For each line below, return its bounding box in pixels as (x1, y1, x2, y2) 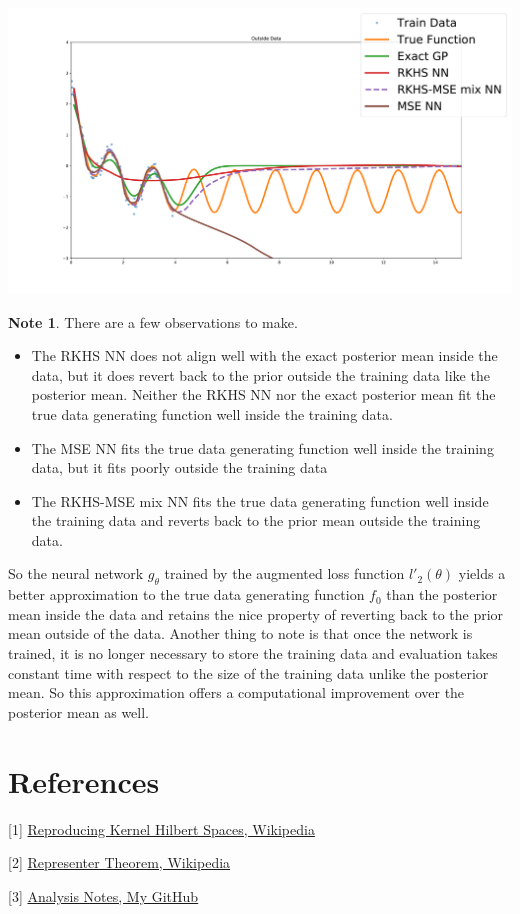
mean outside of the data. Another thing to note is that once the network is (8, 623, 473, 644)
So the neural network (8, 563, 144, 584)
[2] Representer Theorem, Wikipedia (8, 852, 231, 873)
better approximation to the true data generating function (8, 584, 365, 605)
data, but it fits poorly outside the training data (31, 457, 328, 478)
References (8, 760, 160, 801)
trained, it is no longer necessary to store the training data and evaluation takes (8, 643, 498, 664)
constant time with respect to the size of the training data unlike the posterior (8, 662, 489, 683)
